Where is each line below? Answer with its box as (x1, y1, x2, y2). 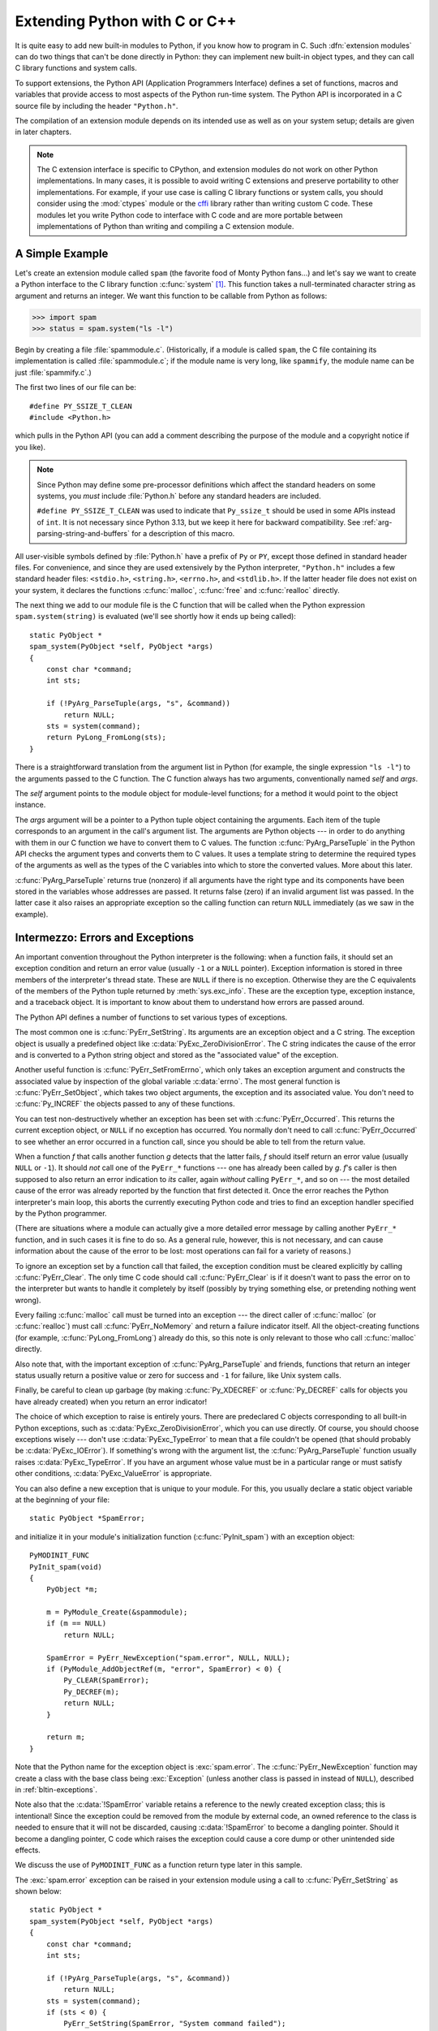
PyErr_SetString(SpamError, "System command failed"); (63, 2019, 286, 2029)
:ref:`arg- (362, 517, 393, 527)
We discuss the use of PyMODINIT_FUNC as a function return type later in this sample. (15, 1860, 303, 1870)
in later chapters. (15, 127, 72, 137)
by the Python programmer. (15, 1208, 107, 1218)
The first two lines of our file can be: (15, 383, 137, 392)
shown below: (15, 1886, 62, 1896)
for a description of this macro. (131, 529, 235, 539)
